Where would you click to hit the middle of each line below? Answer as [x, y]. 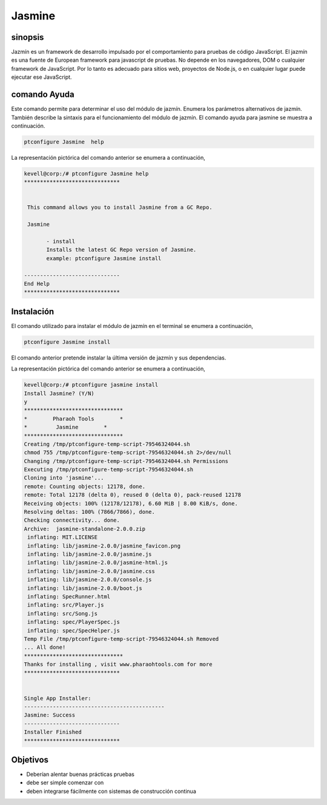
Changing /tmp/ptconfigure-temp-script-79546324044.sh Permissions [126, 461]
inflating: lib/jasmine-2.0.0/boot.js [85, 588]
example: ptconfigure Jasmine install [104, 258]
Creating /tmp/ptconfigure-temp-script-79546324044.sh [107, 444]
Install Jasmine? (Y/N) [59, 393]
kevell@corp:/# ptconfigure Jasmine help [86, 173]
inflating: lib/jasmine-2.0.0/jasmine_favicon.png [104, 546]
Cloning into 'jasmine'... [64, 478]
